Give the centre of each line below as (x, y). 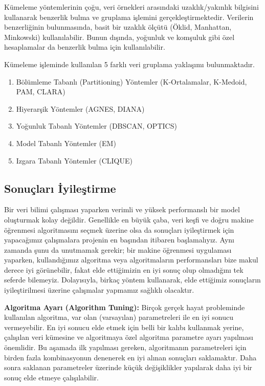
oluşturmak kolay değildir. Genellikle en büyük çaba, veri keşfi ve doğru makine (129, 219)
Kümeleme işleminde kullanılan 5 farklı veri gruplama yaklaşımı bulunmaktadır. (129, 64)
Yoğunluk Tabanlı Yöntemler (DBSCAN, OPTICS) (96, 126)
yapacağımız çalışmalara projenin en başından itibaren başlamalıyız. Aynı (119, 240)
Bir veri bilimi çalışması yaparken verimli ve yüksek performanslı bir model (122, 209)
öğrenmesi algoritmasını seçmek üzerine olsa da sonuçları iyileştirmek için (119, 229)
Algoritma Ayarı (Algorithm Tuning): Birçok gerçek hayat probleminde (125, 307)
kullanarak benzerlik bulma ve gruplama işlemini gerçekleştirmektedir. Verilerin (129, 17)
